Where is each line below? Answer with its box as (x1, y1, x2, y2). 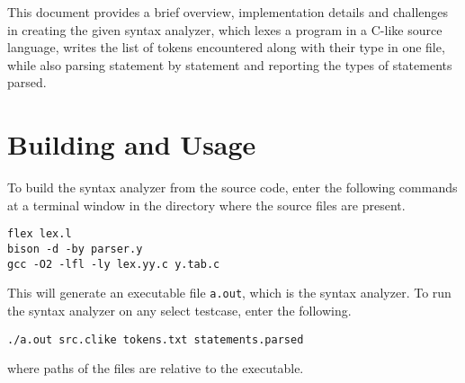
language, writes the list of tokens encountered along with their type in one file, (7, 38, 445, 57)
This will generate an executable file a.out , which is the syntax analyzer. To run (7, 283, 452, 302)
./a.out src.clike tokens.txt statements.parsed (7, 333, 304, 346)
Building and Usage (7, 126, 256, 163)
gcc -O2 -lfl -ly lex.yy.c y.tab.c (7, 257, 220, 271)
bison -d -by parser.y (7, 242, 143, 255)
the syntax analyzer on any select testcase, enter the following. (7, 300, 352, 319)
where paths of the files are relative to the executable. (7, 359, 304, 378)
